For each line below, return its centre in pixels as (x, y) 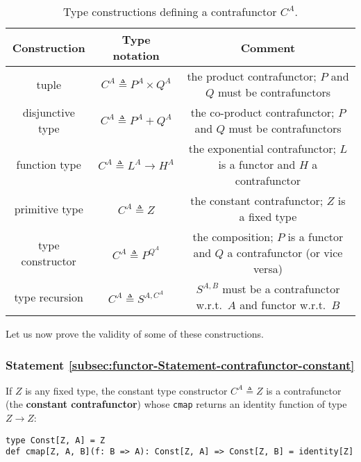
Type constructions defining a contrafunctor (170, 11)
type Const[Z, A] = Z (56, 440)
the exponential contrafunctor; (262, 148)
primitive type (49, 208)
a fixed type (268, 216)
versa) (268, 269)
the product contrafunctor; (252, 76)
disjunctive (49, 112)
